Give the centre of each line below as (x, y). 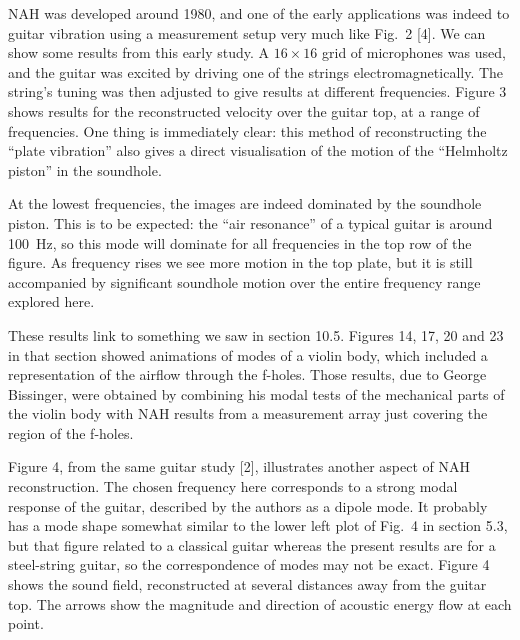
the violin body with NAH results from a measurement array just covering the (248, 413)
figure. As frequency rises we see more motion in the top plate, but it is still (240, 262)
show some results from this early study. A (139, 52)
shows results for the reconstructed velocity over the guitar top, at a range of (244, 110)
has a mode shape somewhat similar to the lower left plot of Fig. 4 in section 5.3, (258, 525)
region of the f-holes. (71, 432)
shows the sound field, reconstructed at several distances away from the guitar (247, 584)
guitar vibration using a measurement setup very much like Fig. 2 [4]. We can (247, 32)
